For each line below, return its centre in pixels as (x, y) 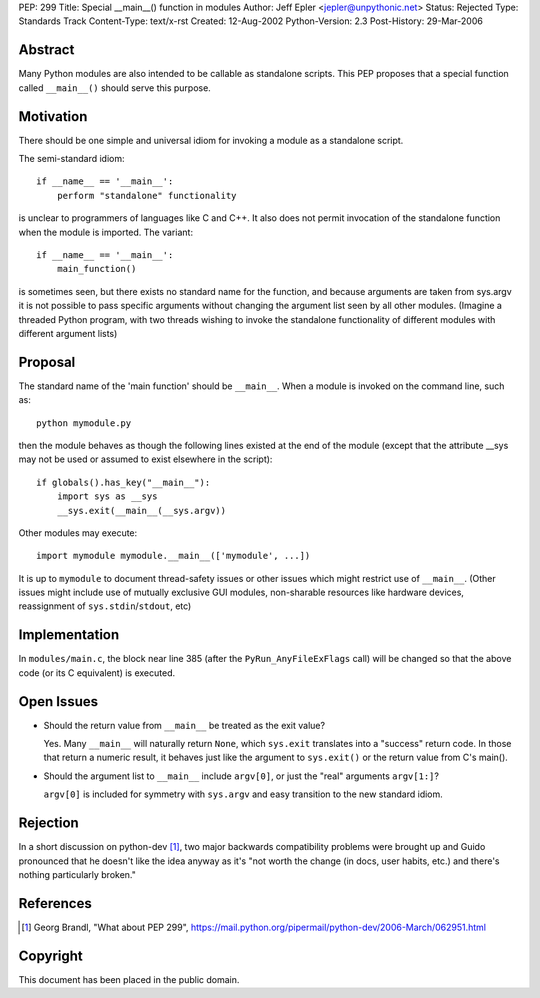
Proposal (47, 361)
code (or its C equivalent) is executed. (96, 672)
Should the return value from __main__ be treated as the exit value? (184, 725)
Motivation (53, 116)
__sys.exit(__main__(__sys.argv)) (141, 510)
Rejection (48, 823)
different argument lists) (68, 333)
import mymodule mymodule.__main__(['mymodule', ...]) (173, 556)
